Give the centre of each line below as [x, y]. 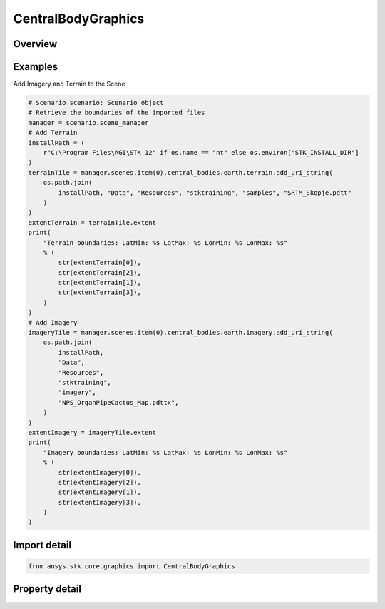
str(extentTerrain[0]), [100, 263]
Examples [36, 67]
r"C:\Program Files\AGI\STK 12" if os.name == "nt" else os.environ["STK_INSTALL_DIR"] [201, 153]
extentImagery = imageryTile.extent [92, 432]
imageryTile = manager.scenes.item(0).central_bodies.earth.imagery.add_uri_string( [180, 333]
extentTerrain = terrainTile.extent [92, 222]
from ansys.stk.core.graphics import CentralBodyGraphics [132, 567]
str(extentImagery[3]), [100, 502]
